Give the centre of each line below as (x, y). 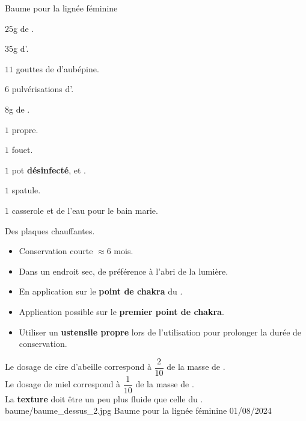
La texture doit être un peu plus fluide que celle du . (104, 398)
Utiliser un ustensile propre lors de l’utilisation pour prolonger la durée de (160, 332)
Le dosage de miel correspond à (63, 384)
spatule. (26, 190)
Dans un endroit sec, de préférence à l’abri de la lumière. (124, 271)
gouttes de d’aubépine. (57, 68)
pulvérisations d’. (43, 89)
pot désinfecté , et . (49, 170)
